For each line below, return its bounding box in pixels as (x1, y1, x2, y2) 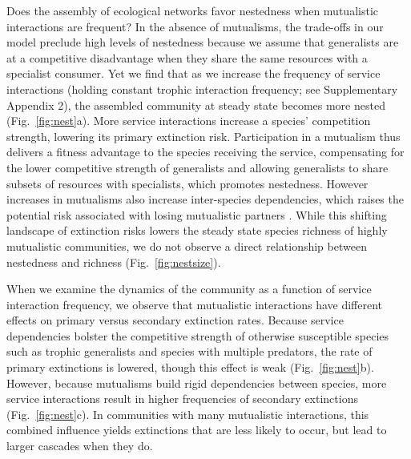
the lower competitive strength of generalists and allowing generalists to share (6, 159, 389, 175)
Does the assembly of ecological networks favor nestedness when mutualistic (6, 2, 378, 18)
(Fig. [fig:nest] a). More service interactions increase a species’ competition (6, 112, 371, 129)
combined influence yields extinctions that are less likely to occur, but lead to (6, 421, 387, 438)
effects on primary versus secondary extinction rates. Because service (6, 312, 344, 328)
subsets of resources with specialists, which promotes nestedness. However (6, 175, 369, 191)
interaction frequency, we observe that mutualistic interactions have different (6, 296, 383, 312)
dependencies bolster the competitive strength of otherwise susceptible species (6, 327, 389, 344)
